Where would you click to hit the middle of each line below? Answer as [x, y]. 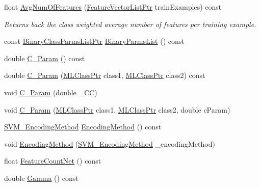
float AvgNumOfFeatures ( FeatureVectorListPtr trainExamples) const [113, 7]
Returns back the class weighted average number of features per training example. [130, 24]
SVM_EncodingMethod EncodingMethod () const [83, 127]
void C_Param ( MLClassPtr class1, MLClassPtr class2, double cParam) [117, 109]
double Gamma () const [41, 178]
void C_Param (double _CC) [51, 92]
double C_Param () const [45, 58]
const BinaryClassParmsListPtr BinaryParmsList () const [94, 41]
